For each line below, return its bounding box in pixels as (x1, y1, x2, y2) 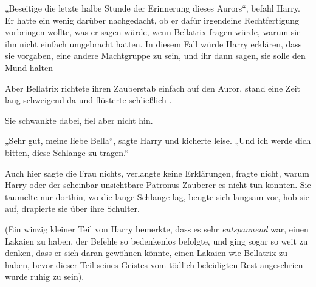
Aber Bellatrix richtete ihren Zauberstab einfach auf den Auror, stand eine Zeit (5, 81, 300, 94)
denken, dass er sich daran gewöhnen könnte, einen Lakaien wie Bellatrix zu (5, 246, 288, 259)
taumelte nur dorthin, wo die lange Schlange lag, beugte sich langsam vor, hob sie (5, 190, 309, 203)
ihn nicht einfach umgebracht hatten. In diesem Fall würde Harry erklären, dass (5, 37, 302, 50)
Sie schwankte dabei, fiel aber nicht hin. (5, 113, 153, 126)
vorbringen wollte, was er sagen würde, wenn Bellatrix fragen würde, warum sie (5, 25, 301, 38)
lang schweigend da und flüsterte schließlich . (5, 93, 172, 106)
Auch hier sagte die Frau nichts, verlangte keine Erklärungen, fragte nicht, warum (5, 166, 309, 179)
